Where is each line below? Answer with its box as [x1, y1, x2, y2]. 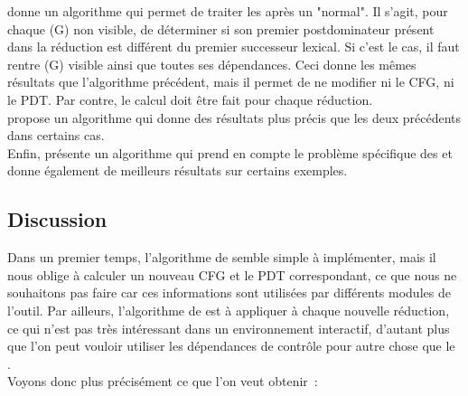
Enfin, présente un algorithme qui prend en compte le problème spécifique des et [7, 143, 453, 162]
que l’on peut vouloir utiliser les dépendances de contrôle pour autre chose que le [7, 336, 455, 355]
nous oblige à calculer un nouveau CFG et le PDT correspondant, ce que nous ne [7, 265, 457, 284]
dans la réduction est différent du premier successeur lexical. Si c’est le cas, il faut [7, 37, 460, 56]
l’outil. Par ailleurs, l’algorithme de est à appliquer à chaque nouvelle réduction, [7, 300, 450, 319]
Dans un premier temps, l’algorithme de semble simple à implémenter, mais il [7, 248, 436, 267]
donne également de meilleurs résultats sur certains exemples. [7, 161, 348, 180]
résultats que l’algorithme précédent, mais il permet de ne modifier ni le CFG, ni [7, 72, 454, 91]
